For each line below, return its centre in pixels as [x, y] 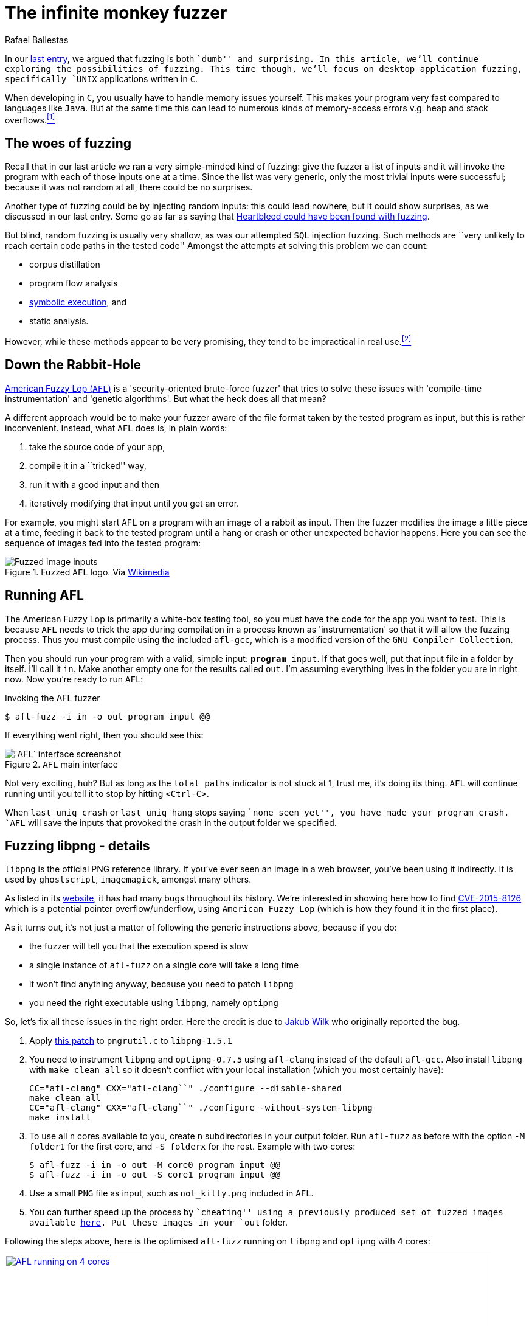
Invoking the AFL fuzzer [53, 698]
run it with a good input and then [94, 484]
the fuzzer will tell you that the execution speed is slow [139, 946]
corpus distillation [65, 265]
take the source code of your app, [97, 446]
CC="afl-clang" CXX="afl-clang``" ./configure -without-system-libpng [201, 1108]
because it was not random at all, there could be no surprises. [129, 187]
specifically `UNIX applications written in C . [102, 78]
